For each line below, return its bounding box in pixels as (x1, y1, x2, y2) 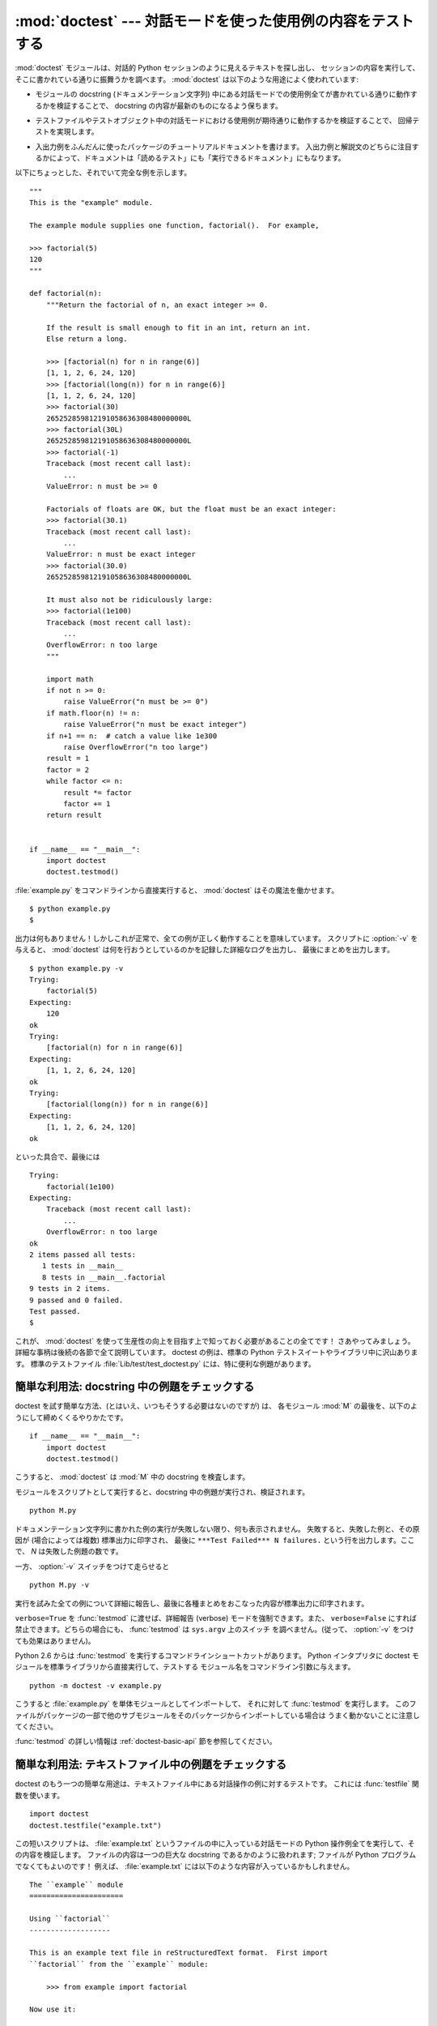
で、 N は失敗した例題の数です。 (15, 1546, 123, 1556)
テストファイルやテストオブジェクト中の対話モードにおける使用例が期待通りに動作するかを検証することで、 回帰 (35, 115, 413, 125)
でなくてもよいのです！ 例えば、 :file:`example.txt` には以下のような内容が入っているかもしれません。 (15, 1861, 354, 1871)
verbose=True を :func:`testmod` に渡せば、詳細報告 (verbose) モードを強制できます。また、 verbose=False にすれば (15, 1613, 417, 1622)
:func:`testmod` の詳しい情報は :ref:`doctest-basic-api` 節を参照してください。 (15, 1737, 277, 1746)
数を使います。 (15, 1790, 65, 1800)
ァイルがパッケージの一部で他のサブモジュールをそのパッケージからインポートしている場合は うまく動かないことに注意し (15, 1710, 420, 1720)
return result (45, 810, 103, 820)
